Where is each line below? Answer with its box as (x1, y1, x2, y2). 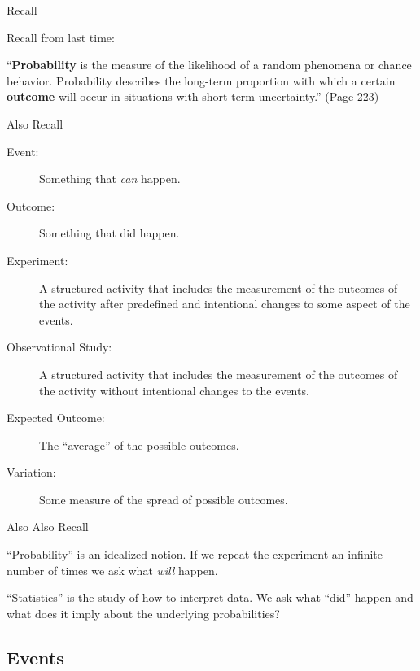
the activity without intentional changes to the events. (39, 381, 309, 399)
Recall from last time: (7, 28, 115, 46)
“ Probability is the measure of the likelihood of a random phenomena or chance (7, 56, 412, 73)
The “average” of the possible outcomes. (39, 436, 239, 453)
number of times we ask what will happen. (7, 561, 218, 578)
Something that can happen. (39, 170, 181, 187)
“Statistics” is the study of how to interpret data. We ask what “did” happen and (7, 589, 413, 606)
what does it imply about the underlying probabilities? (7, 604, 280, 621)
